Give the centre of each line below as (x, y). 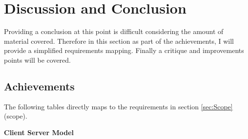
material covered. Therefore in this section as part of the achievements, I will (119, 41)
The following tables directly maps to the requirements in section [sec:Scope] (118, 106)
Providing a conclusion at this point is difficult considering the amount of (114, 31)
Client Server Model (39, 132)
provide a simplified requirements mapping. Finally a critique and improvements (124, 50)
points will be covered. (38, 60)
